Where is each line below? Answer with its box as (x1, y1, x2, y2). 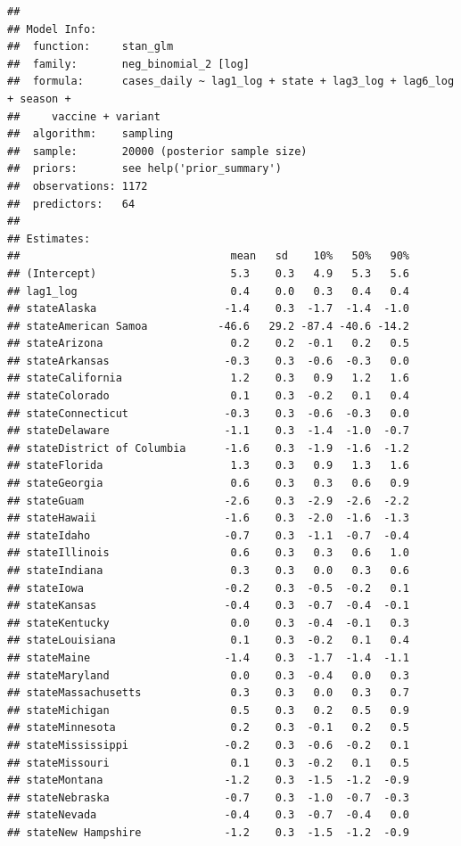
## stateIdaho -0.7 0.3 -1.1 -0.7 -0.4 (7, 529, 410, 542)
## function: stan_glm (7, 40, 174, 53)
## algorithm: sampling (7, 127, 174, 141)
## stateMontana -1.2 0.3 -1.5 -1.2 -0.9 (7, 774, 410, 787)
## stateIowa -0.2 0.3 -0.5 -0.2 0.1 (7, 581, 410, 595)
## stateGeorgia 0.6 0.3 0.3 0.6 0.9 (7, 477, 410, 490)
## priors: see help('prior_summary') (7, 162, 282, 176)
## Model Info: (7, 22, 97, 36)
